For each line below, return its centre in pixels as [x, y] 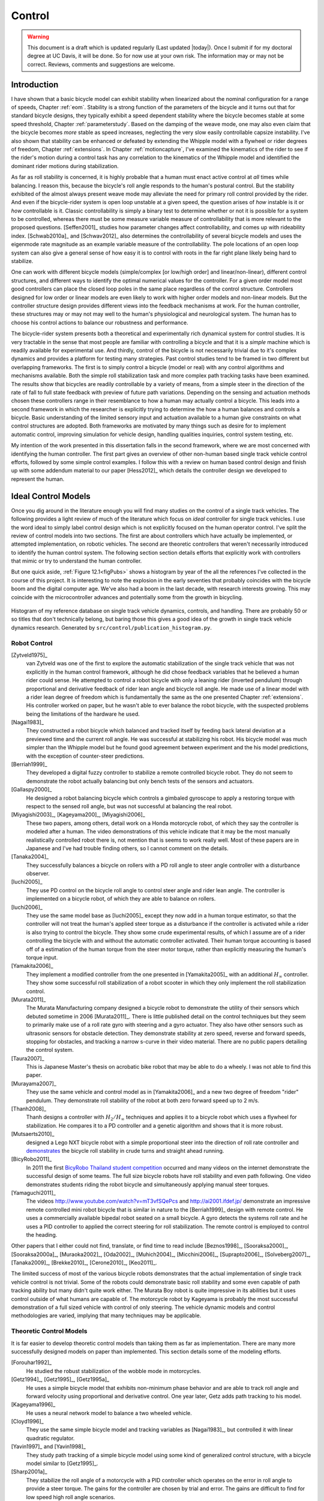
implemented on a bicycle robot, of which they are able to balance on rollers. [121, 899]
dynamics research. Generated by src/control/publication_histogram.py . [112, 627]
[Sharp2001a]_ [29, 1472]
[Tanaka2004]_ [30, 857]
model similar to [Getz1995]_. [62, 1463]
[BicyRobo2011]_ [31, 1159]
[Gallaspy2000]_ [31, 790]
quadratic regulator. [50, 1438]
